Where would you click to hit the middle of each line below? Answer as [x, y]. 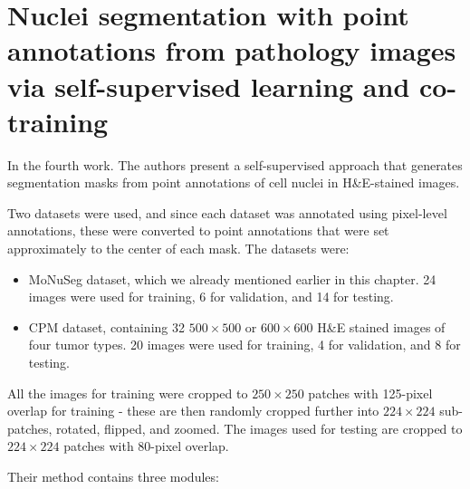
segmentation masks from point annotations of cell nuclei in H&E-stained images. [234, 182]
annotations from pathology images [232, 50]
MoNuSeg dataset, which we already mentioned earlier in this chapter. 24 [232, 278]
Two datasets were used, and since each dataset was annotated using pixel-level [227, 212]
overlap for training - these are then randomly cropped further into [193, 411]
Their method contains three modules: [113, 476]
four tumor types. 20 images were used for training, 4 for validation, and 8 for [245, 345]
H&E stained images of [381, 326]
